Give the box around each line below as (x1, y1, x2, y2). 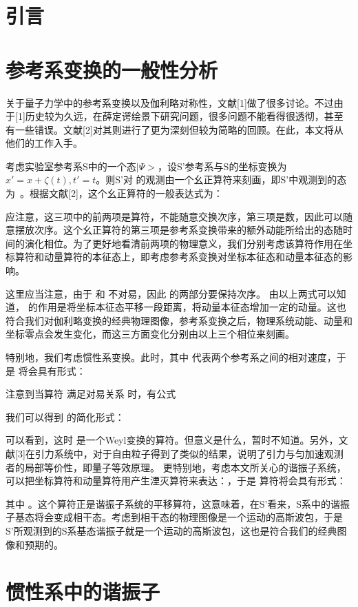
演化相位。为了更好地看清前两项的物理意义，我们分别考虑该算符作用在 (24, 236, 343, 250)
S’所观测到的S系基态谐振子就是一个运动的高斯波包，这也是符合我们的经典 (6, 523, 337, 537)
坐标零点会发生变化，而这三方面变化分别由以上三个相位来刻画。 (6, 327, 295, 341)
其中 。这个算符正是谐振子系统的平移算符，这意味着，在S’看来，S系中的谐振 (6, 496, 350, 511)
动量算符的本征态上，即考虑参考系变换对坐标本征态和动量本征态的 (43, 249, 343, 264)
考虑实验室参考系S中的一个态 (6, 158, 136, 173)
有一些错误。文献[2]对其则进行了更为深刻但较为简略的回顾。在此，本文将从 (6, 122, 344, 136)
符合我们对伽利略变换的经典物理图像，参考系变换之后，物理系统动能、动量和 (6, 313, 352, 327)
